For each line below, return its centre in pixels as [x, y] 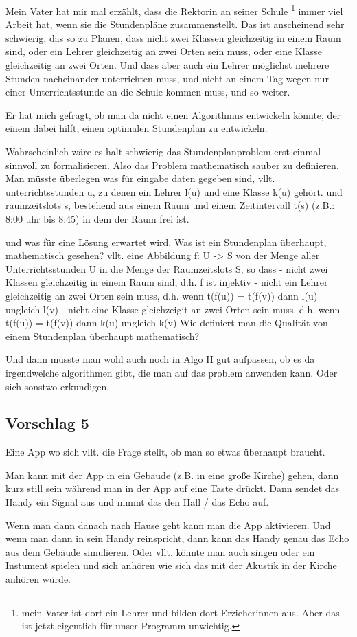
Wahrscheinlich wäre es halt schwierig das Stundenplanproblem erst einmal [163, 151]
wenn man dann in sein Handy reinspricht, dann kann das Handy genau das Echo [177, 538]
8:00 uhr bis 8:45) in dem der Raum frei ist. [97, 218]
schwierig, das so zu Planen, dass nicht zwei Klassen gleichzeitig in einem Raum [173, 37]
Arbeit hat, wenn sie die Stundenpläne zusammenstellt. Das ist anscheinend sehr [175, 24]
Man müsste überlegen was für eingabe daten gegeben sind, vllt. [140, 178]
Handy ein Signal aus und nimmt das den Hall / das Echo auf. [137, 502]
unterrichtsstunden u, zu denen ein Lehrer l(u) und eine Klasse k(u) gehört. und [174, 191]
